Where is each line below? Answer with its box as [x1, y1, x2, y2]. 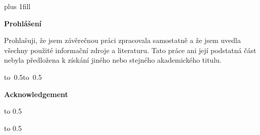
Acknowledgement [4, 88, 68, 99]
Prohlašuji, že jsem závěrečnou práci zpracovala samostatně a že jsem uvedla [4, 35, 241, 46]
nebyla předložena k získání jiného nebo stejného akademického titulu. [4, 55, 222, 65]
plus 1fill [4, 1, 31, 11]
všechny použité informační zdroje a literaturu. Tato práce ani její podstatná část [4, 44, 256, 55]
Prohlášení [4, 18, 42, 28]
